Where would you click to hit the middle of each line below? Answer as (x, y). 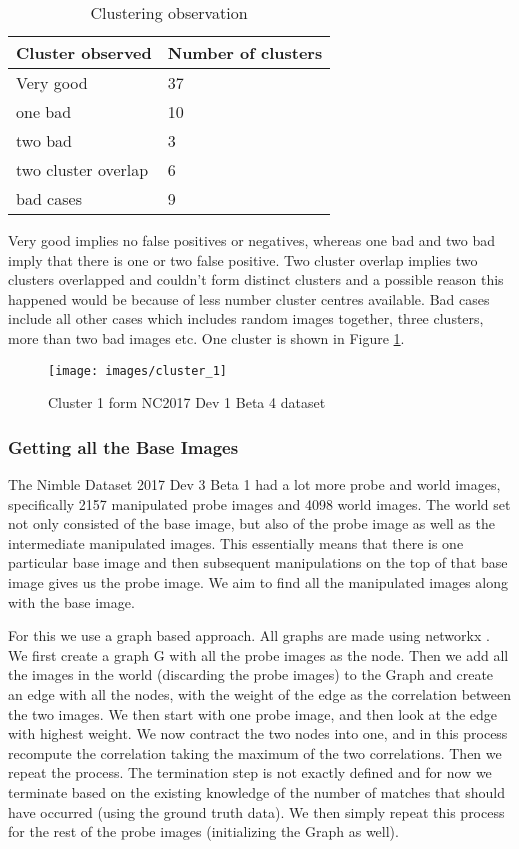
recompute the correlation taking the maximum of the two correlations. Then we (255, 752)
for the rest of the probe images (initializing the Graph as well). (203, 831)
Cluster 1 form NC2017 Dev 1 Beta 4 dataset (187, 402)
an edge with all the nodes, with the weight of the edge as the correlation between (260, 693)
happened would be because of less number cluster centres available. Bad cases (249, 298)
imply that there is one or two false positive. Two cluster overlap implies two (243, 259)
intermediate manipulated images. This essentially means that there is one (236, 542)
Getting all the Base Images (123, 446)
